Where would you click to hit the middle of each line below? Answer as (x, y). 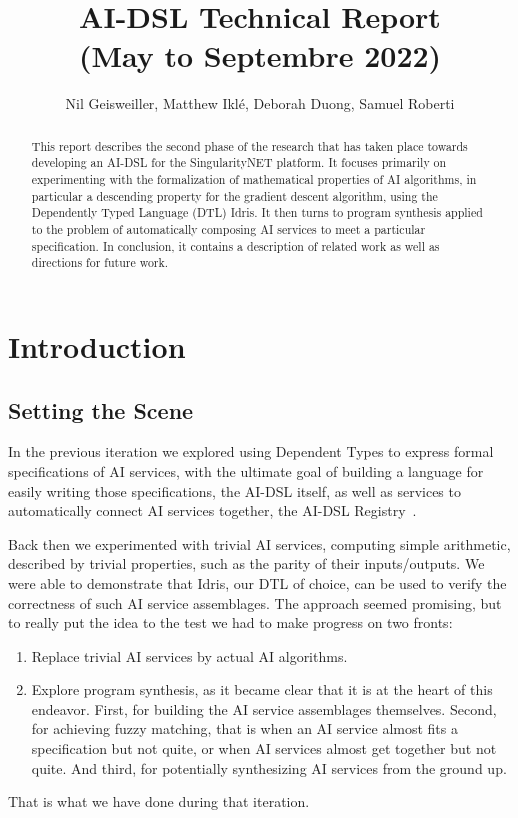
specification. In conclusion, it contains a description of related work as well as (235, 245)
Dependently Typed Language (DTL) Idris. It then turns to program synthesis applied (257, 212)
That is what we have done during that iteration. (159, 801)
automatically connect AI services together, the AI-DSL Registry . (212, 510)
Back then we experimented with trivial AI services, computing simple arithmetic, (259, 543)
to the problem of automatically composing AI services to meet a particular (228, 228)
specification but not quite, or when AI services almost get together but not (264, 748)
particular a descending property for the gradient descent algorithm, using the (234, 195)
